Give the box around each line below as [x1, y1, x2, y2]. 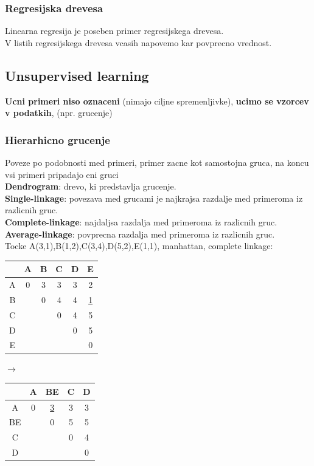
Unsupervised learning [5, 66, 149, 84]
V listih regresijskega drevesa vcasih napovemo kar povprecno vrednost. [5, 36, 272, 49]
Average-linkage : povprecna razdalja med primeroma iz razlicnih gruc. [5, 227, 275, 240]
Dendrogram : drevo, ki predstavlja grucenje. [5, 180, 176, 193]
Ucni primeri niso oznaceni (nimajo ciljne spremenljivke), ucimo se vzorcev [5, 94, 309, 107]
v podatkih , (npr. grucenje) [5, 106, 113, 119]
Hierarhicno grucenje [5, 132, 110, 147]
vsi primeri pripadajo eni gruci [5, 168, 119, 180]
